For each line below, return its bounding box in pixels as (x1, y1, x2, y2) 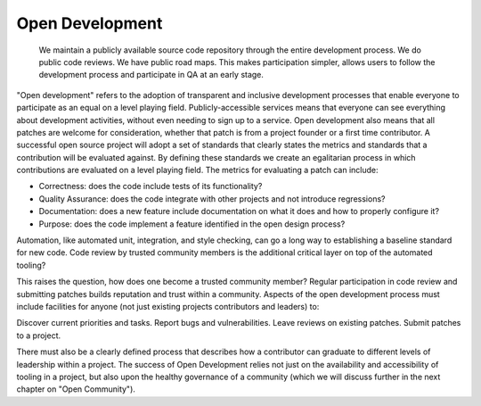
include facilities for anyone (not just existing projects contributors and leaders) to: (16, 301, 320, 311)
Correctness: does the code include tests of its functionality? (38, 181, 263, 192)
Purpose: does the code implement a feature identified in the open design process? (38, 219, 346, 229)
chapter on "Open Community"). (16, 384, 135, 394)
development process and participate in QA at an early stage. (38, 70, 265, 80)
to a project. (16, 330, 61, 341)
